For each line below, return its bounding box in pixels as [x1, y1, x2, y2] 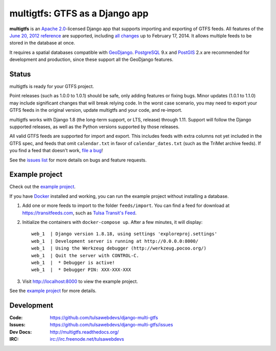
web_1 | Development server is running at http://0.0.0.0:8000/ [31, 238, 199, 244]
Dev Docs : [9, 328, 32, 335]
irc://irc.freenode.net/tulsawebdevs [50, 336, 125, 342]
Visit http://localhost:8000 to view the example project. [22, 278, 138, 284]
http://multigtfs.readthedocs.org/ [50, 328, 119, 335]
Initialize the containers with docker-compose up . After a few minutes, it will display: [22, 219, 203, 225]
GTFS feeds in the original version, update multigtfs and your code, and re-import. [9, 107, 182, 113]
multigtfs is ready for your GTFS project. [9, 84, 94, 90]
